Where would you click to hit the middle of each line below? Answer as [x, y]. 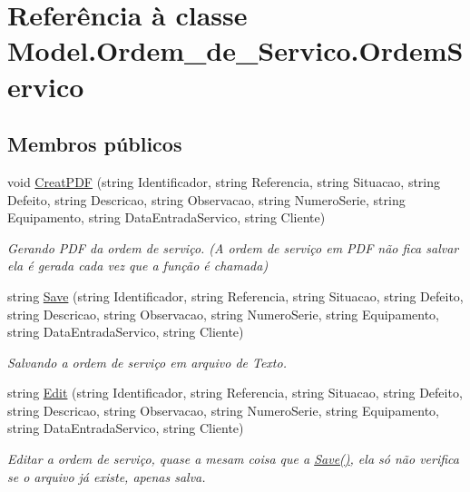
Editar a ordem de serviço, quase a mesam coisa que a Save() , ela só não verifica [233, 459]
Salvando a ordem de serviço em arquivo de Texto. [147, 362]
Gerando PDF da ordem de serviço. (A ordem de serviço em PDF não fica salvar [233, 247]
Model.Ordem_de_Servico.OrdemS [235, 50]
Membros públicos [95, 144]
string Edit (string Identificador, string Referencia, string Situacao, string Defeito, [235, 393]
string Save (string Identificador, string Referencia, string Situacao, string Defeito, [235, 295]
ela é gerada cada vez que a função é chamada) [138, 266]
